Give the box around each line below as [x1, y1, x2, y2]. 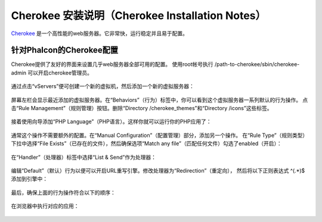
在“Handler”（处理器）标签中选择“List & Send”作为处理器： [11, 154, 156, 161]
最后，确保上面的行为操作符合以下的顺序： [11, 189, 116, 196]
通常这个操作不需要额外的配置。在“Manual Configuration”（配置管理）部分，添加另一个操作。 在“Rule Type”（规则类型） [11, 132, 308, 139]
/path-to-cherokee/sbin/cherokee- [215, 61, 300, 68]
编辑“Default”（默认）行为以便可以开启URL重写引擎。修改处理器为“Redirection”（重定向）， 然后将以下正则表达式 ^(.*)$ [11, 167, 305, 174]
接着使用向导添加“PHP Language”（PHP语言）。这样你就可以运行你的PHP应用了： [11, 118, 212, 125]
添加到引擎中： [11, 176, 48, 183]
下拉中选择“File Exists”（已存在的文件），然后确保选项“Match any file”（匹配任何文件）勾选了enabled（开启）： [11, 140, 283, 147]
